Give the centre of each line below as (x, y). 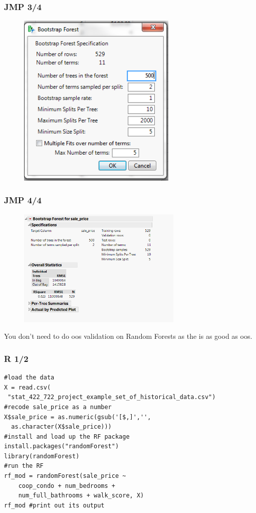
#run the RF (24, 466)
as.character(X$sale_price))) (61, 427)
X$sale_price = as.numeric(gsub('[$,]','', (78, 417)
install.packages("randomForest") (62, 446)
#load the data (29, 378)
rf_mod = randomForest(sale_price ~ (65, 476)
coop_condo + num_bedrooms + (67, 486)
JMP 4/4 (23, 200)
